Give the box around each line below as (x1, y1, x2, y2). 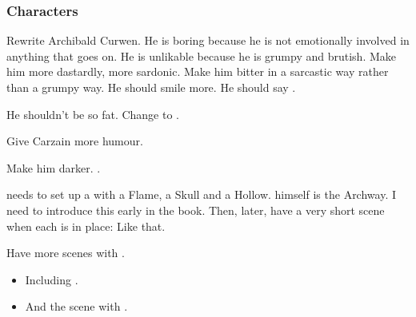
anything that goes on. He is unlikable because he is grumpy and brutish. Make (6, 47, 396, 64)
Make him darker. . (6, 159, 101, 176)
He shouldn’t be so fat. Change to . (6, 105, 179, 122)
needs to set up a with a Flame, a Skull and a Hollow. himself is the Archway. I (6, 186, 397, 203)
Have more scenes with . (6, 244, 125, 261)
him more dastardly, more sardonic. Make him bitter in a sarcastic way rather (6, 63, 389, 80)
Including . (25, 271, 78, 287)
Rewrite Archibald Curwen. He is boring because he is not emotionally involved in (6, 32, 410, 49)
